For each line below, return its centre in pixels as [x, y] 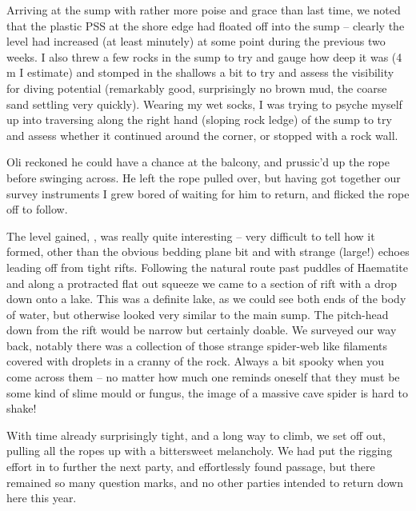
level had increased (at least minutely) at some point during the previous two [196, 41]
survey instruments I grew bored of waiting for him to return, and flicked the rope [208, 193]
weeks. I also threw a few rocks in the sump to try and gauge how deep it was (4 [204, 56]
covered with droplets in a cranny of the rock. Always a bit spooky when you [196, 361]
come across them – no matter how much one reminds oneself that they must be [203, 377]
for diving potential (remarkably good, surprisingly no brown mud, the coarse [197, 88]
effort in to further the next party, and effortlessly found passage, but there [191, 467]
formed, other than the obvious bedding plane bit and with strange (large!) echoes [208, 252]
